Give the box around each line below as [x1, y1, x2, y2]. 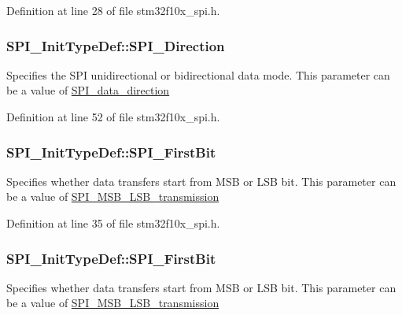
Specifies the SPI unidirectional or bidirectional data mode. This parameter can [6, 66, 390, 83]
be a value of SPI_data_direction [6, 82, 170, 98]
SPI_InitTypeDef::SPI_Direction [6, 35, 225, 55]
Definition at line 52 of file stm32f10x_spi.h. [6, 109, 220, 124]
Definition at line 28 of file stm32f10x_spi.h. [6, 2, 220, 18]
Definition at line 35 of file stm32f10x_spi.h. [6, 215, 220, 231]
